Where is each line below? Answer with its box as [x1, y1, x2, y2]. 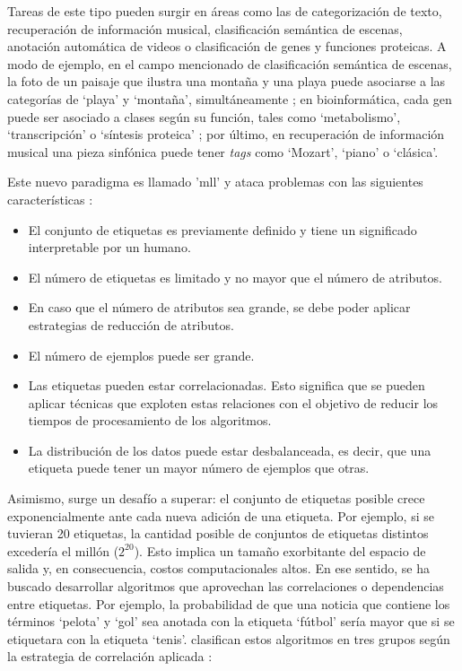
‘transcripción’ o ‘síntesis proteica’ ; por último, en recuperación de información [7, 125, 445, 144]
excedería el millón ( [7, 541, 119, 560]
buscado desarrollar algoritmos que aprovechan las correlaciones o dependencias [7, 577, 444, 596]
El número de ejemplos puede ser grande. [28, 345, 255, 364]
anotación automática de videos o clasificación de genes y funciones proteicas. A [7, 37, 447, 56]
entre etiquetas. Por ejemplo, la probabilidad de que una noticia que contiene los [7, 594, 450, 613]
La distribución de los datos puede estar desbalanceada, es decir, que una [28, 440, 431, 459]
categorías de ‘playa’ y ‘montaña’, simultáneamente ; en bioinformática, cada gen [7, 89, 452, 108]
